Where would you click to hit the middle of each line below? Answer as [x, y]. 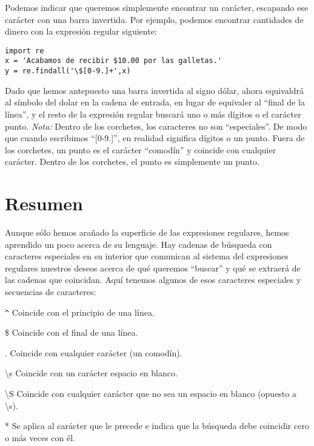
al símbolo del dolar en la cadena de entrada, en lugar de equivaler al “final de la [155, 102]
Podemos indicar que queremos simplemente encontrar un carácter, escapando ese [157, 7]
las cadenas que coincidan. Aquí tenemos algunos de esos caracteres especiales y [153, 280]
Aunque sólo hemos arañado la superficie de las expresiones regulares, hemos [147, 232]
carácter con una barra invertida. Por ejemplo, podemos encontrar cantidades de [154, 19]
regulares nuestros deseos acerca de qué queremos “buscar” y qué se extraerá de [153, 268]
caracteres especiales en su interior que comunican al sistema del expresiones [147, 256]
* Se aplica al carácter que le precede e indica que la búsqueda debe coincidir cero [157, 426]
